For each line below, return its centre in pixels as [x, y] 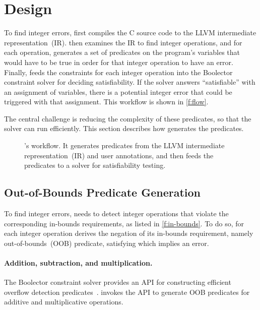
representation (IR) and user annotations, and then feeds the [119, 155]
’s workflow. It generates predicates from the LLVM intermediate [124, 145]
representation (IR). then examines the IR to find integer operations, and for [123, 42]
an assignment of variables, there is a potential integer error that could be [118, 91]
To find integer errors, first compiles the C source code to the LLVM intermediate [130, 33]
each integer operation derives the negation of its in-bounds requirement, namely [129, 233]
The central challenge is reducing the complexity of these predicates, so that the [128, 118]
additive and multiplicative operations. [64, 302]
